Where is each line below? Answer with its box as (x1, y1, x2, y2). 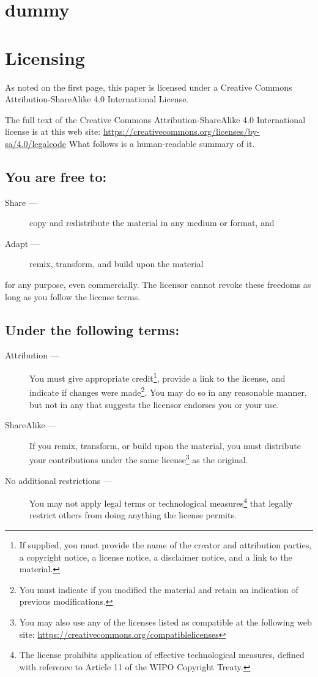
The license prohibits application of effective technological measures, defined (19, 648, 305, 661)
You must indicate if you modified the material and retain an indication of (19, 583, 298, 596)
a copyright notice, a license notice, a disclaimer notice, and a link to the (19, 550, 292, 563)
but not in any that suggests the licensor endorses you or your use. (29, 398, 279, 410)
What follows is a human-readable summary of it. (68, 137, 255, 149)
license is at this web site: (5, 125, 101, 138)
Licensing (5, 45, 85, 70)
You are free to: (5, 167, 107, 186)
